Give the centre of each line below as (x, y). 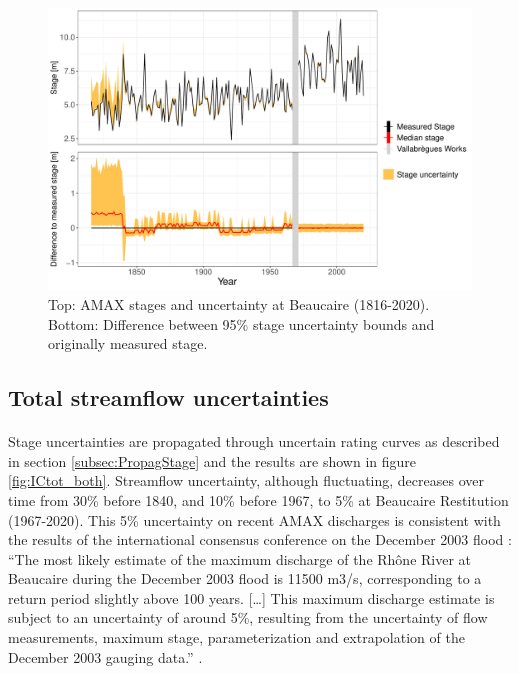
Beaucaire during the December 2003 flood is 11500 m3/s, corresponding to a (245, 578)
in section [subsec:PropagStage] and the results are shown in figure (212, 460)
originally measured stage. (128, 343)
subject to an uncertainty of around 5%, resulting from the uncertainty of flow (248, 617)
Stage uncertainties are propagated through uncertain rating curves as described (254, 441)
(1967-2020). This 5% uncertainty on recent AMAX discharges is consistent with (254, 519)
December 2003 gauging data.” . (105, 656)
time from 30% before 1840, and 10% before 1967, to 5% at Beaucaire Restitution (258, 499)
